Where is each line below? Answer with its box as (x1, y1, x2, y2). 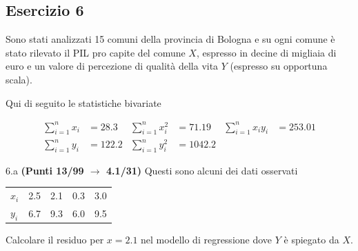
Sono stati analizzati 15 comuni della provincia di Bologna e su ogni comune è (6, 32, 335, 46)
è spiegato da (284, 232, 339, 247)
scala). (6, 72, 32, 86)
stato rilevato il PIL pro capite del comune (6, 45, 186, 59)
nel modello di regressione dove (141, 232, 272, 247)
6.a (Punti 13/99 (6, 163, 84, 177)
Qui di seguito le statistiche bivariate (6, 95, 161, 110)
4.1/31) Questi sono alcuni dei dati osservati (106, 163, 298, 177)
